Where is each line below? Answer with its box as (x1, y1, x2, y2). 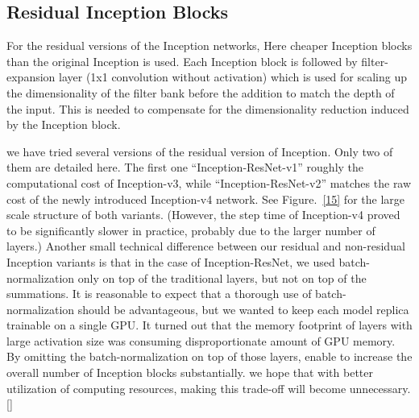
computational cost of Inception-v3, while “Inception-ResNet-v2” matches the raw (6, 174, 412, 191)
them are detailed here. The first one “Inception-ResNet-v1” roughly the (6, 159, 364, 176)
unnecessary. (349, 379, 411, 396)
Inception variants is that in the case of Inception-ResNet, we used (6, 253, 335, 270)
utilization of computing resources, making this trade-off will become (6, 379, 346, 396)
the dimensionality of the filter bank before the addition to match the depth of (6, 84, 395, 101)
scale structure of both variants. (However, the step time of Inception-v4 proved (6, 206, 400, 223)
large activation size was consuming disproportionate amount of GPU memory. (6, 332, 396, 349)
